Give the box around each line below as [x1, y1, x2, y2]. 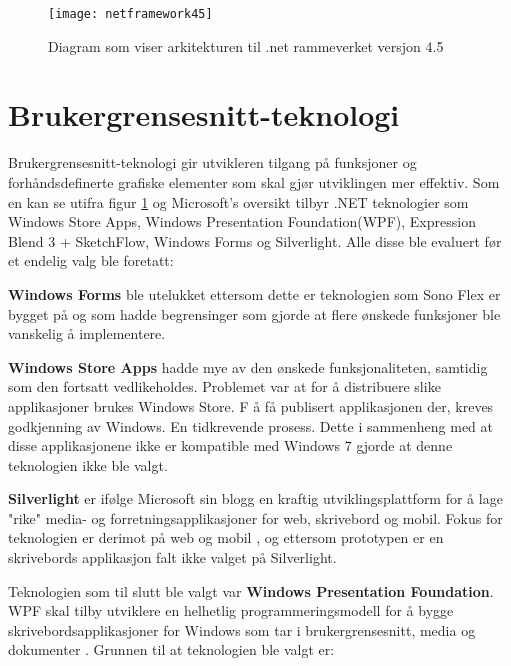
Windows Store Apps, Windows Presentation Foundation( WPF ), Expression [8, 211, 476, 232]
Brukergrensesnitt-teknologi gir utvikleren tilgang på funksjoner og [8, 152, 417, 173]
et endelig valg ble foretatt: [8, 250, 174, 271]
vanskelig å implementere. [8, 323, 166, 344]
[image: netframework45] [48, 7, 213, 21]
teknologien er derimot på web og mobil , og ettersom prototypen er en [8, 527, 444, 548]
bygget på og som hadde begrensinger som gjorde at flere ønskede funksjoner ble [8, 303, 501, 324]
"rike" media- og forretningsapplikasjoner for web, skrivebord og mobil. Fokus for [8, 507, 503, 528]
